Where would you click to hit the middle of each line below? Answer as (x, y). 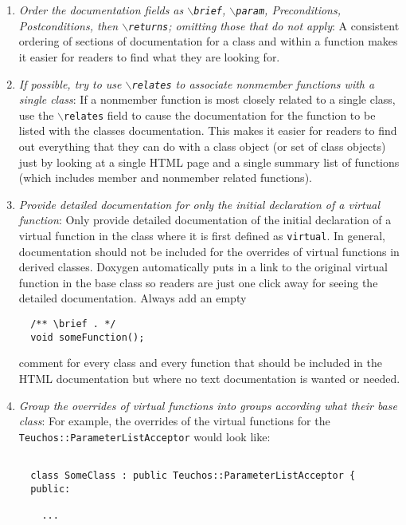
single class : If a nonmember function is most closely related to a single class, (207, 99)
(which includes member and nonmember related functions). (165, 178)
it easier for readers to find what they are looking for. (149, 56)
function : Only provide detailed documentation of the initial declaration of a (205, 220)
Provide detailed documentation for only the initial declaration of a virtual (199, 204)
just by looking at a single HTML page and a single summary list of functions (209, 162)
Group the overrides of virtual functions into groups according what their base (208, 405)
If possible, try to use (70, 83)
